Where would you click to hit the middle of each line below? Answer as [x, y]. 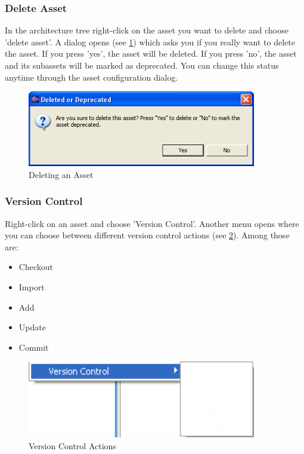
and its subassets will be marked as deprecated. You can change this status [142, 65]
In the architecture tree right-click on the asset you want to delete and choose [147, 30]
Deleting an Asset [61, 174]
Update [32, 327]
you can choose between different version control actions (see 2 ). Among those [147, 235]
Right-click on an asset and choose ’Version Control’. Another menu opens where [152, 223]
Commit [34, 347]
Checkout [36, 267]
